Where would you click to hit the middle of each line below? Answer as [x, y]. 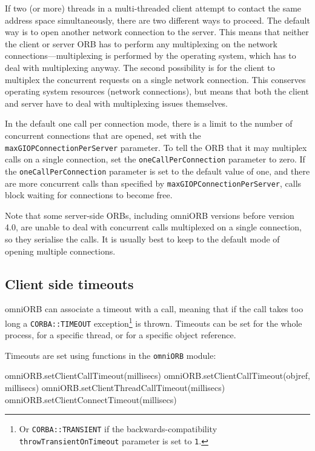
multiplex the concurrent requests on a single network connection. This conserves [155, 79]
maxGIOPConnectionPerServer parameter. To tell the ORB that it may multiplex [156, 147]
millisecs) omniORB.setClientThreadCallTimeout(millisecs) [115, 388]
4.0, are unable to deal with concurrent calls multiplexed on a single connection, [153, 227]
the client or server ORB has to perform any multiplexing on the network [141, 43]
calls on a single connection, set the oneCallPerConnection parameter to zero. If [155, 159]
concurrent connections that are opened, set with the [103, 135]
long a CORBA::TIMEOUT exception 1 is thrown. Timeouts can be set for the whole [154, 322]
